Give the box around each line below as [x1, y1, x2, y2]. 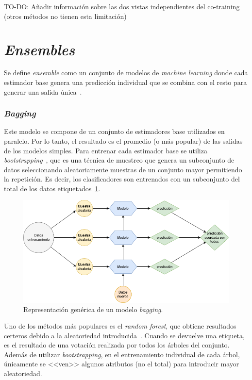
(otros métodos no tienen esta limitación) [4, 11, 127, 21]
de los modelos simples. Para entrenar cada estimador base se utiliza [4, 145, 207, 155]
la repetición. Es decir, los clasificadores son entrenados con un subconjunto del [4, 174, 240, 184]
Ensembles [4, 39, 75, 60]
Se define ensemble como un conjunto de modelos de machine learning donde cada [4, 67, 248, 78]
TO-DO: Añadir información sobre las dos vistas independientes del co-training [4, 1, 240, 11]
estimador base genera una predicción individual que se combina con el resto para [4, 77, 247, 87]
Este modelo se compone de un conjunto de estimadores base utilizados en [4, 126, 225, 136]
